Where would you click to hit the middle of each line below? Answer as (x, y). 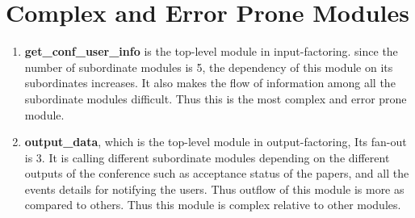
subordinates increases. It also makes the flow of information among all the (210, 83)
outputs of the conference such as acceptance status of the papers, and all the (217, 173)
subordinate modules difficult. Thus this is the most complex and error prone (216, 98)
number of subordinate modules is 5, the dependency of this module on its (209, 67)
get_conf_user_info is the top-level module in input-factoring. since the (211, 51)
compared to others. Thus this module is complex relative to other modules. (213, 205)
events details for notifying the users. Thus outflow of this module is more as (214, 189)
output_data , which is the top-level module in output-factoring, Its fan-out (216, 142)
